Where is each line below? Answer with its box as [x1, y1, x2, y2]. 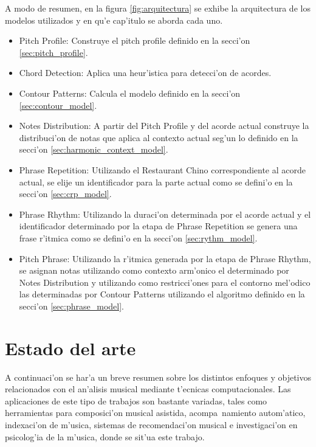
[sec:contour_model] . [19, 99, 97, 111]
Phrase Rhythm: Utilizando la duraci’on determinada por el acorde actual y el [19, 207, 311, 220]
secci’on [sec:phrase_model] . [19, 299, 124, 312]
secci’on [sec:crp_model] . [19, 187, 112, 200]
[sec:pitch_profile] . [19, 46, 88, 58]
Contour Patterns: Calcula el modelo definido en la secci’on [19, 86, 241, 99]
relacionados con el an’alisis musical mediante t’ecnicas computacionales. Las [5, 383, 291, 395]
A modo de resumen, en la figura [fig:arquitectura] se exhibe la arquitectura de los [5, 2, 311, 14]
